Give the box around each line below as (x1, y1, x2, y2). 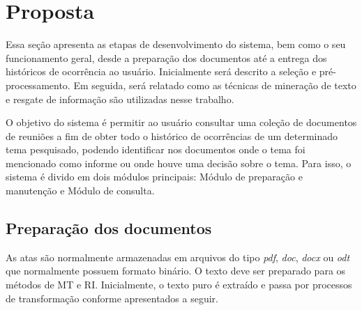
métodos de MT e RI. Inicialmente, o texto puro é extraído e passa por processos (6, 277, 352, 292)
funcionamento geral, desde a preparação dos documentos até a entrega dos (6, 50, 327, 65)
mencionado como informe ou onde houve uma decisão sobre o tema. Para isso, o (6, 155, 352, 170)
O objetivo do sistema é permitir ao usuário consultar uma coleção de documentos (6, 115, 357, 130)
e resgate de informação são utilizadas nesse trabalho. (6, 91, 234, 106)
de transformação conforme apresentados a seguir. (6, 290, 218, 305)
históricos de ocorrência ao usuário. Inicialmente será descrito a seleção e (6, 64, 317, 79)
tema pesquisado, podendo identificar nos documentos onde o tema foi (6, 142, 306, 157)
